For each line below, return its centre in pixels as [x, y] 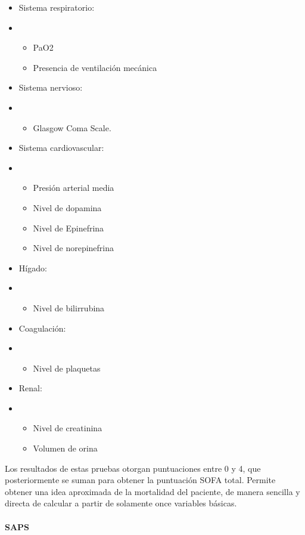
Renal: [30, 388]
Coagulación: [42, 328]
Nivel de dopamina [67, 207]
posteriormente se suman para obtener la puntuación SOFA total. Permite [140, 480]
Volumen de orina [65, 448]
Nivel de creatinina [68, 428]
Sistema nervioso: [51, 87]
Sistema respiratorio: [57, 7]
